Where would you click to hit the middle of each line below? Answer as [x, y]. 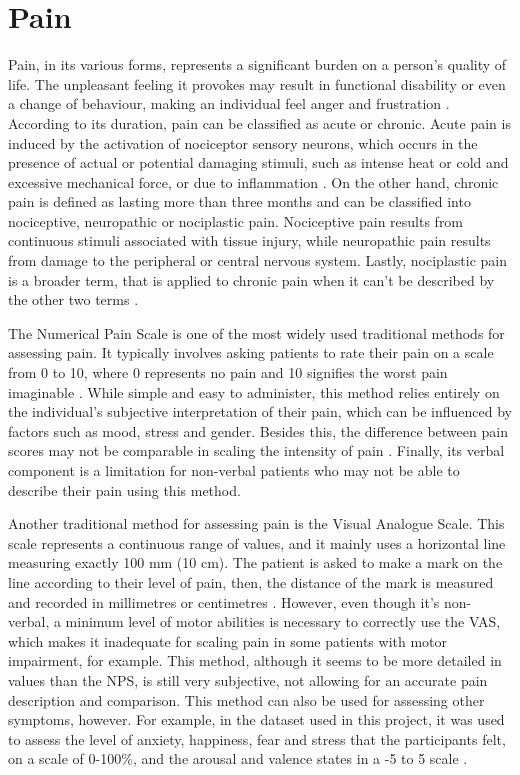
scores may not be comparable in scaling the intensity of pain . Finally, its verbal [256, 450]
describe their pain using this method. [124, 489]
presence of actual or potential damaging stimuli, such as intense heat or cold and [258, 162]
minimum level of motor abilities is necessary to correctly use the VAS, [283, 621]
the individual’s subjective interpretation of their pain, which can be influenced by [260, 411]
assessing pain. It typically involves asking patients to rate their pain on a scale [251, 352]
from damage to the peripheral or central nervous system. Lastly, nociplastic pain [257, 260]
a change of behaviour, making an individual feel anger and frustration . [229, 103]
